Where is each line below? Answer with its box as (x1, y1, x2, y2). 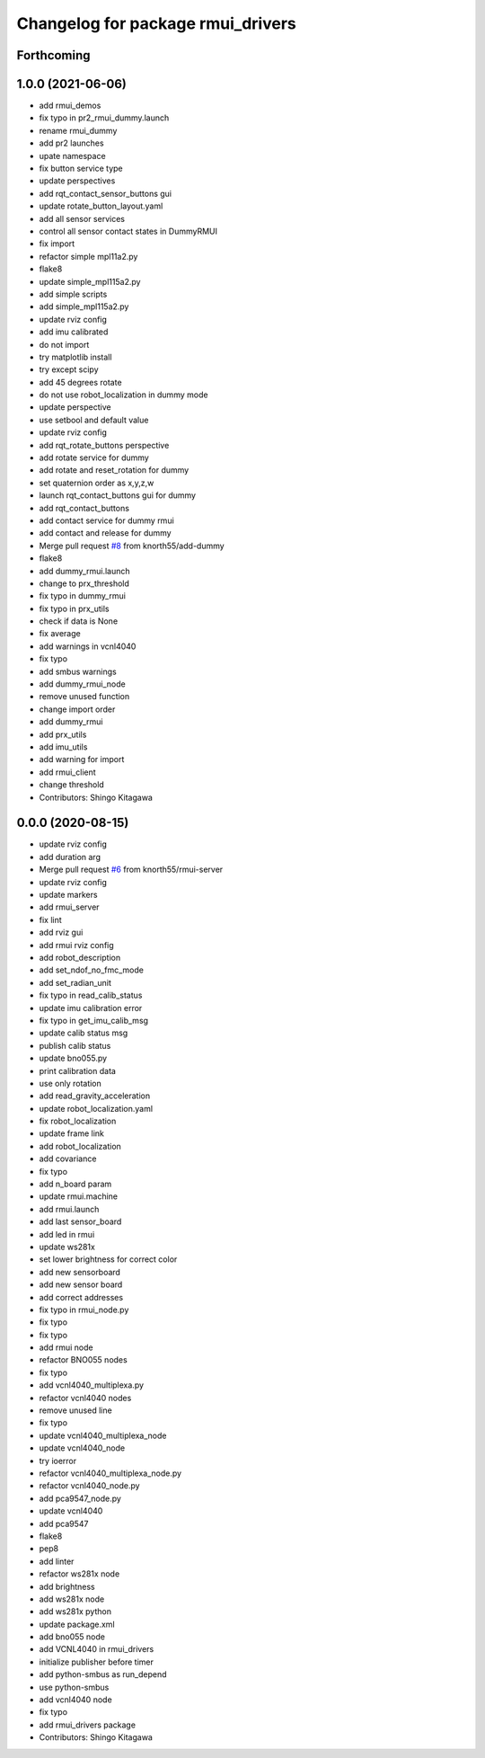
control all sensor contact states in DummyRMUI (39, 226, 217, 236)
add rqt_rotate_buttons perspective (39, 439, 170, 450)
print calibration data (39, 1065, 117, 1076)
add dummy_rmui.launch (39, 565, 130, 576)
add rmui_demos (39, 100, 101, 111)
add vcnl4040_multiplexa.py (39, 1380, 144, 1390)
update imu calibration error (39, 1002, 143, 1013)
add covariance (39, 1153, 97, 1164)
